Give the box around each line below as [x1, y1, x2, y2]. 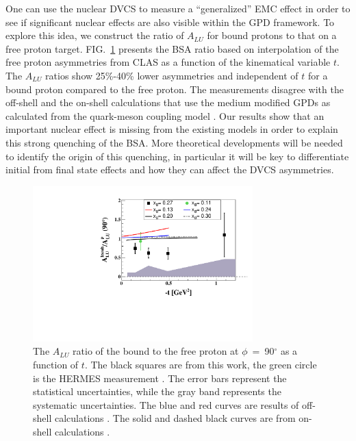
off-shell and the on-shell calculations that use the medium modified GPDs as [5, 95, 331, 110]
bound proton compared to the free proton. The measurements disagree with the [5, 81, 344, 96]
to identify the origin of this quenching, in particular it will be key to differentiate [5, 149, 349, 163]
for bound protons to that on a [207, 28, 337, 42]
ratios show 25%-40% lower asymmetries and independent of [45, 68, 298, 82]
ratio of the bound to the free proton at [73, 344, 239, 358]
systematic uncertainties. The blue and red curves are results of [33, 397, 299, 412]
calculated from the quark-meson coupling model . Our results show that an [5, 108, 325, 123]
